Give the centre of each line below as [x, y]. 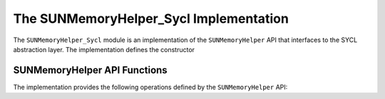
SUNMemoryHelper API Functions [90, 70]
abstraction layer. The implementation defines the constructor [104, 49]
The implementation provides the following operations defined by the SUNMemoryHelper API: [150, 87]
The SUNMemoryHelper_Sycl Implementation [151, 19]
